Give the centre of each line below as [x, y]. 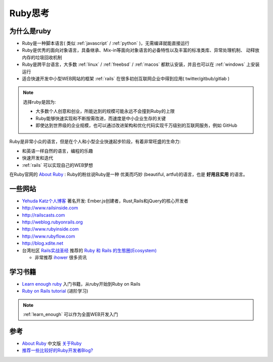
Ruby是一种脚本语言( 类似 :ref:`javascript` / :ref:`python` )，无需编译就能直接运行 [106, 43]
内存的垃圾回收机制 [42, 57]
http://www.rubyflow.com [49, 236]
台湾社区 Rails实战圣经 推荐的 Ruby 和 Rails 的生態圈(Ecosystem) [89, 250]
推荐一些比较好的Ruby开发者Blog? [58, 350]
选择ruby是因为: [39, 102]
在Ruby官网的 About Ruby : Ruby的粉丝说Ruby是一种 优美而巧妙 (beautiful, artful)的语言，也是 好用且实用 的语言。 [128, 174]
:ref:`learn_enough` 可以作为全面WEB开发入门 [71, 314]
